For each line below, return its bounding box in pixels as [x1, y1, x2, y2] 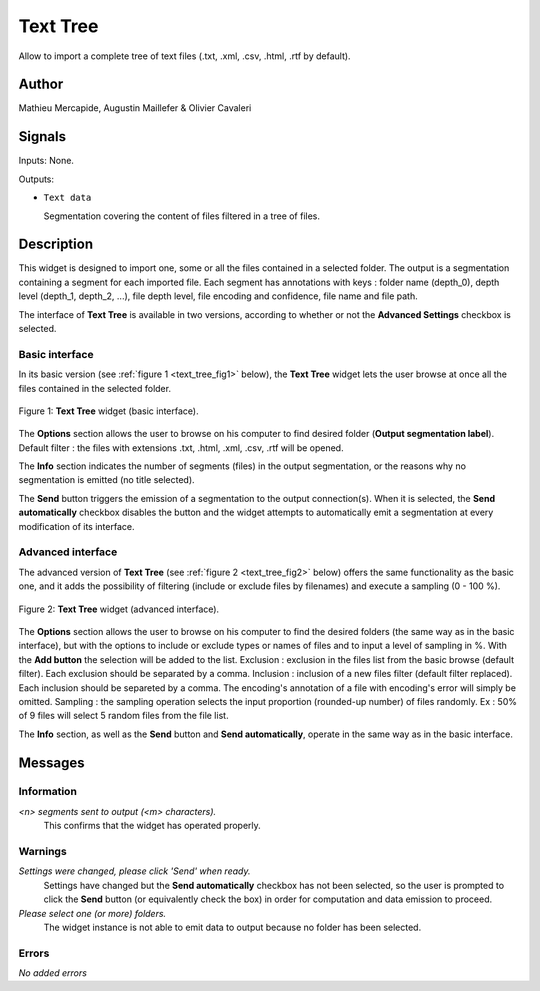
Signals [18, 128, 67, 145]
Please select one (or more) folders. [18, 907, 167, 919]
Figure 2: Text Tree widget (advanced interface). [18, 603, 220, 615]
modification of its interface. [18, 520, 135, 532]
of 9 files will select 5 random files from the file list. [18, 710, 229, 722]
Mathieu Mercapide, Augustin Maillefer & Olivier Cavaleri [18, 102, 252, 114]
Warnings [18, 845, 67, 859]
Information [18, 785, 77, 799]
